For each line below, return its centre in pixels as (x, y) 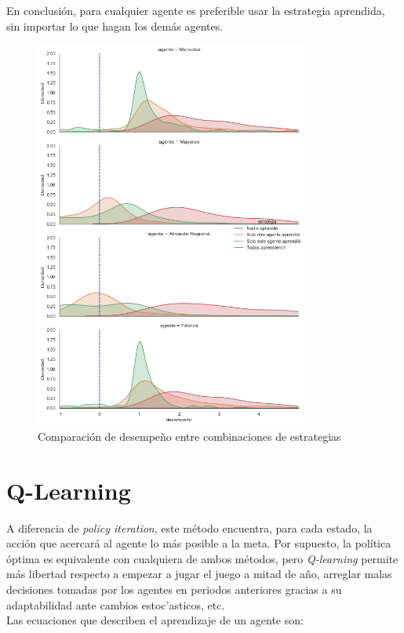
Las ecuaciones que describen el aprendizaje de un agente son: (155, 620)
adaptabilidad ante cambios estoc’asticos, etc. (116, 604)
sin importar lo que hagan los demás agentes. (115, 25)
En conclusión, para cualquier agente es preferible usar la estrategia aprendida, (196, 10)
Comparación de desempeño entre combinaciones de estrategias (189, 436)
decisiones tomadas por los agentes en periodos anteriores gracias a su (174, 589)
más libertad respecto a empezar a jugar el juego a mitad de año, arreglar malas (199, 574)
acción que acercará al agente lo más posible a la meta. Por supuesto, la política (199, 543)
